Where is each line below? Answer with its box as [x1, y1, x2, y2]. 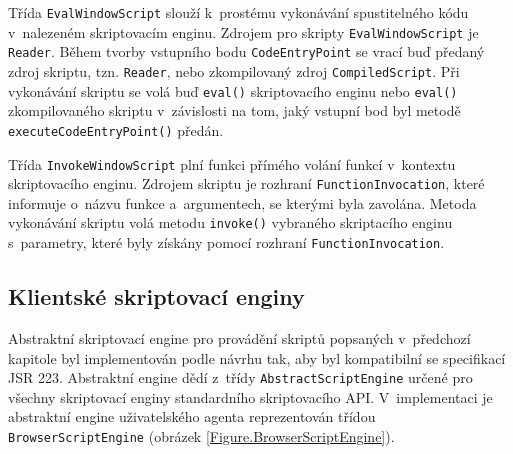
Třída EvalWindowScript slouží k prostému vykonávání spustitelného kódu [8, 2, 469, 22]
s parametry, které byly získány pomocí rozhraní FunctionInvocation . [8, 232, 445, 253]
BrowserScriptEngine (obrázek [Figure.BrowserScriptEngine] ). [8, 425, 395, 446]
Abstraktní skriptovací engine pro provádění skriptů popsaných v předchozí [8, 327, 471, 348]
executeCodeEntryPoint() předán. [8, 119, 224, 140]
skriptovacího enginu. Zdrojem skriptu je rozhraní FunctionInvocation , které [8, 173, 485, 194]
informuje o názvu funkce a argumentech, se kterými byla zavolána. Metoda [8, 192, 477, 213]
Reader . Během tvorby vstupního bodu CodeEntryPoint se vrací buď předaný [8, 41, 485, 62]
